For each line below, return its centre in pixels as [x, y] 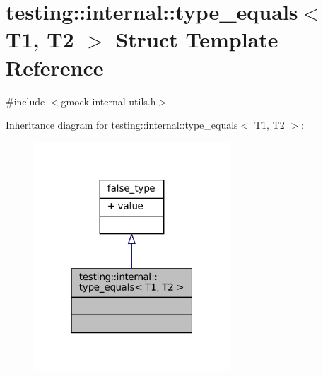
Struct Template [197, 39]
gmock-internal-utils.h [108, 101]
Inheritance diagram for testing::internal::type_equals [122, 125]
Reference [55, 67]
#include [25, 101]
